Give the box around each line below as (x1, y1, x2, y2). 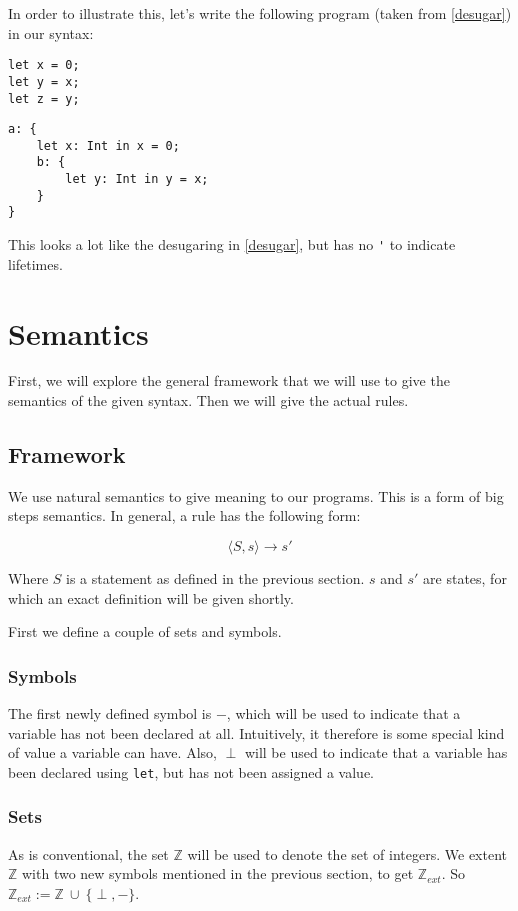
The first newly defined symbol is (8, 703, 212, 724)
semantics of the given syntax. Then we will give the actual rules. (8, 390, 409, 411)
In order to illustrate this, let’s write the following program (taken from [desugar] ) (8, 3, 512, 23)
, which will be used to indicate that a (226, 703, 461, 724)
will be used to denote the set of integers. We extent (187, 843, 507, 864)
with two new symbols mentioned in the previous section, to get (22, 863, 414, 884)
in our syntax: (8, 22, 94, 43)
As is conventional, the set (8, 843, 169, 864)
